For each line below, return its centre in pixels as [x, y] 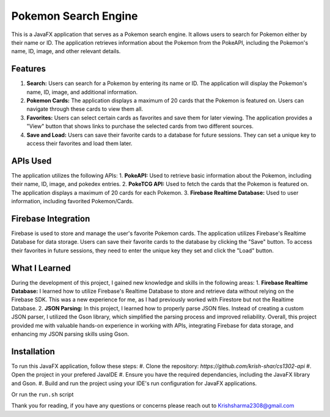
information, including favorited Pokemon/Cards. [72, 201]
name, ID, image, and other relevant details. [66, 51]
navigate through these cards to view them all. [85, 109]
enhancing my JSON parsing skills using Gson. [70, 334]
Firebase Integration [51, 218]
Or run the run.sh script [42, 394]
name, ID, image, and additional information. [82, 92]
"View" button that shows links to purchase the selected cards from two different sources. [140, 126]
